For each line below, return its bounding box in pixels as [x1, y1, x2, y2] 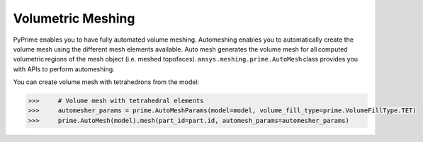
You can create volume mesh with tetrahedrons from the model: [13, 78, 200, 86]
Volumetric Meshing [13, 11, 135, 26]
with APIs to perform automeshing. [13, 64, 115, 73]
